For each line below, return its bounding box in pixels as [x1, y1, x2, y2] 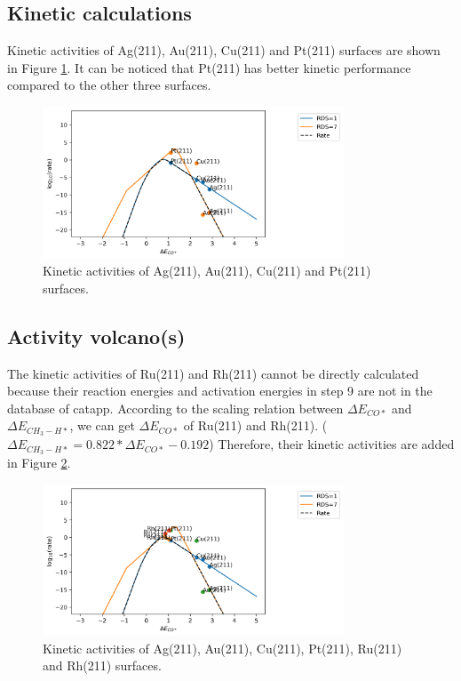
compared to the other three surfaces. [7, 76, 211, 94]
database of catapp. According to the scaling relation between [7, 398, 344, 417]
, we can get [69, 416, 135, 435]
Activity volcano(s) [7, 322, 186, 349]
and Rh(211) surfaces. [43, 656, 162, 675]
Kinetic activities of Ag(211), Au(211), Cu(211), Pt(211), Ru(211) [43, 638, 402, 657]
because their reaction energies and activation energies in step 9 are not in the [7, 381, 433, 400]
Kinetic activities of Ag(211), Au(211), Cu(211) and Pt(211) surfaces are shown [7, 41, 441, 60]
